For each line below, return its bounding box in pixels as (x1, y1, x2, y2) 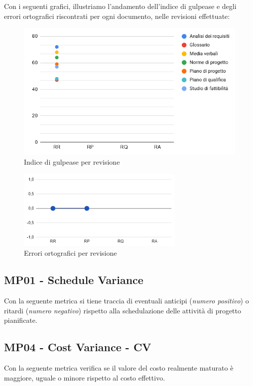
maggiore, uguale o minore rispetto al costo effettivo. (4, 372, 165, 383)
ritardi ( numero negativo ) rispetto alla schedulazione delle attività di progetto (4, 305, 242, 315)
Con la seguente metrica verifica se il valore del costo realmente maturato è (4, 363, 234, 373)
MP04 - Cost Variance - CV (4, 339, 151, 355)
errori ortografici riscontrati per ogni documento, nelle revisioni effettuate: (4, 10, 230, 21)
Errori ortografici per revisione (24, 248, 117, 258)
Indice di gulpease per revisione (24, 157, 120, 167)
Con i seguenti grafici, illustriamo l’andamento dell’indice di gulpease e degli (4, 1, 237, 11)
